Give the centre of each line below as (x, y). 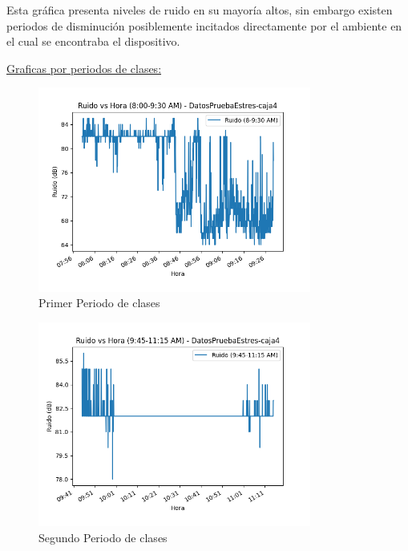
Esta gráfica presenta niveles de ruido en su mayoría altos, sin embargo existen (200, 10)
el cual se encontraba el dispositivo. (93, 41)
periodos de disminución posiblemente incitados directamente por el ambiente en (204, 25)
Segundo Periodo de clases (103, 537)
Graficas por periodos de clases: (84, 68)
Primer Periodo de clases (99, 303)
